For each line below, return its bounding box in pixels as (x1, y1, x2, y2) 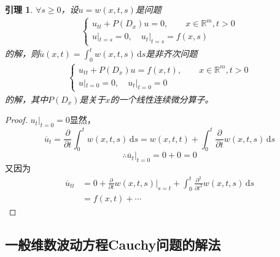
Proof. (5, 113, 28, 126)
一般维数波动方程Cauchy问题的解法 (5, 234, 221, 253)
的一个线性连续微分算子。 (110, 92, 214, 105)
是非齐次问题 (146, 47, 198, 59)
